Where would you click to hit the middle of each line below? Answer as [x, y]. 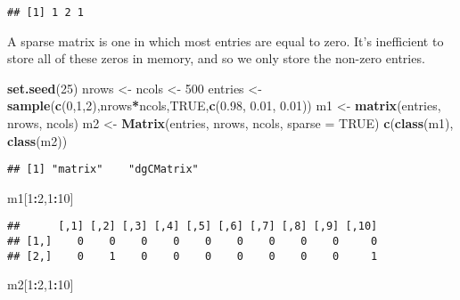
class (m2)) [37, 140]
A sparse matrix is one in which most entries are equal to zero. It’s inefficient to [226, 41]
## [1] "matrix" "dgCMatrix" [103, 170]
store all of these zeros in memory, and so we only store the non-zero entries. [216, 58]
